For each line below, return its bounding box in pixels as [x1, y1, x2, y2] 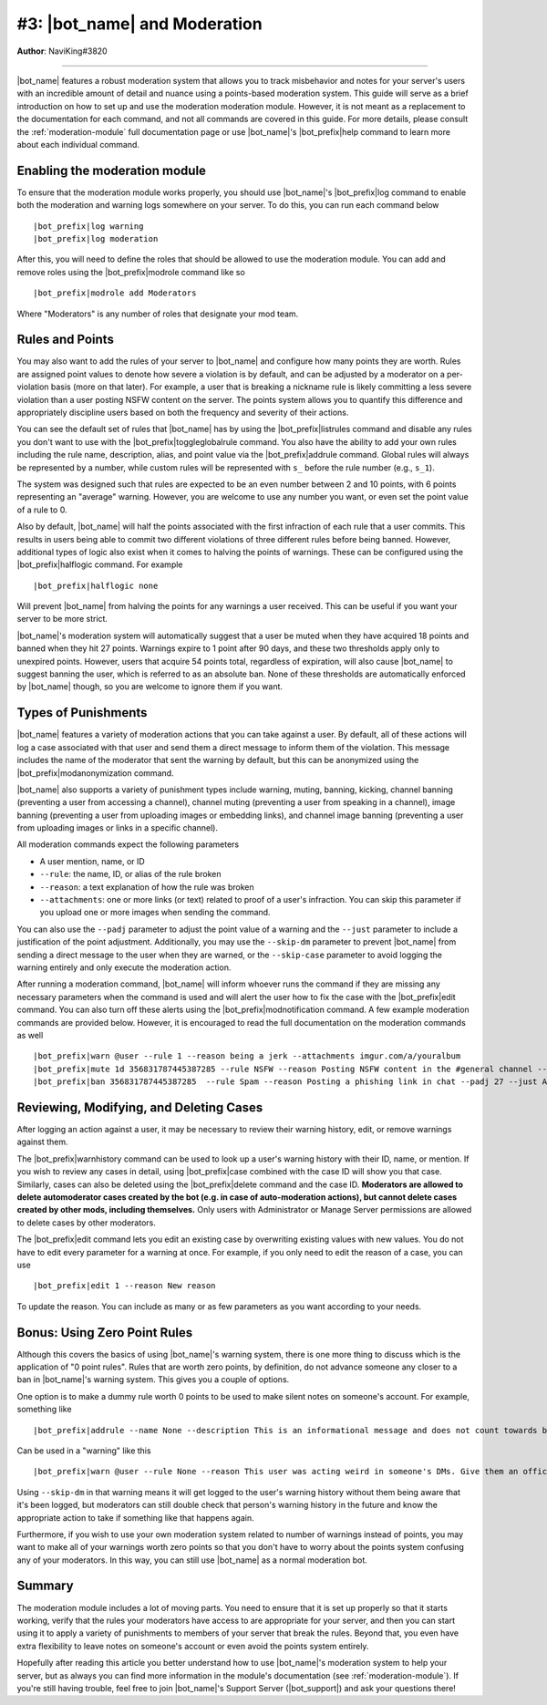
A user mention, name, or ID [39, 855, 145, 866]
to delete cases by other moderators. [16, 1217, 157, 1228]
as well [16, 1029, 44, 1040]
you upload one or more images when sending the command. [39, 907, 271, 918]
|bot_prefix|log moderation [33, 233, 159, 243]
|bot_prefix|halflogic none [33, 580, 159, 591]
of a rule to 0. [16, 504, 67, 515]
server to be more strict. [16, 614, 108, 625]
